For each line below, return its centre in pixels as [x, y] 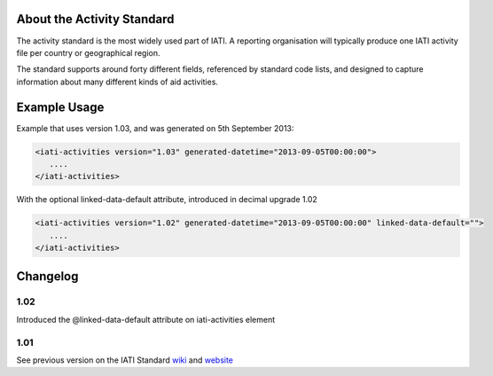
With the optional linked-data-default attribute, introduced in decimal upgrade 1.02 [167, 200]
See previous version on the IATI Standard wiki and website [125, 360]
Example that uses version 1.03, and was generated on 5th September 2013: [155, 128]
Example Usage [60, 107]
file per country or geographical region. [88, 52]
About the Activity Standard [95, 19]
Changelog [47, 276]
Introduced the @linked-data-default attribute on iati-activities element [145, 319]
